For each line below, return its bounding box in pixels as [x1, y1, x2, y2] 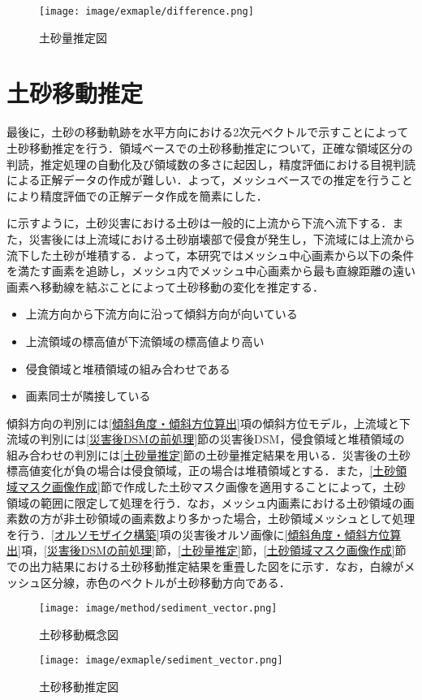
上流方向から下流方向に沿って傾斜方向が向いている [25, 305, 298, 322]
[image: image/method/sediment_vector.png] [39, 603, 278, 615]
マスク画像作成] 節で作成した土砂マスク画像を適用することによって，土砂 [17, 478, 406, 495]
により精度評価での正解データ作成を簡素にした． [6, 187, 268, 204]
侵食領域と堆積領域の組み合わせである [25, 360, 230, 377]
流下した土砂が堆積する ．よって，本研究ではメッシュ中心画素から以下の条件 [6, 246, 414, 263]
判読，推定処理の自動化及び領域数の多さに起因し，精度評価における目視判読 [6, 155, 416, 172]
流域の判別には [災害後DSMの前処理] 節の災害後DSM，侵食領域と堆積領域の [6, 430, 405, 447]
